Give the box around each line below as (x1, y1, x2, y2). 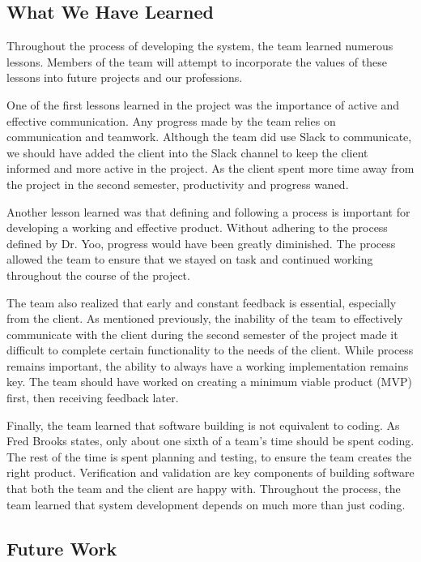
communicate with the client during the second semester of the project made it (6, 325, 398, 342)
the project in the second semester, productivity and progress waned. (6, 175, 349, 192)
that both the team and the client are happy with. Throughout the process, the (6, 480, 401, 497)
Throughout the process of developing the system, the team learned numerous (6, 37, 393, 54)
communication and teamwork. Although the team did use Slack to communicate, (6, 128, 412, 145)
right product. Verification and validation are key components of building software (6, 464, 415, 481)
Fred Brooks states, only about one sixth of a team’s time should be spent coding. (6, 432, 415, 449)
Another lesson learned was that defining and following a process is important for (6, 203, 410, 220)
